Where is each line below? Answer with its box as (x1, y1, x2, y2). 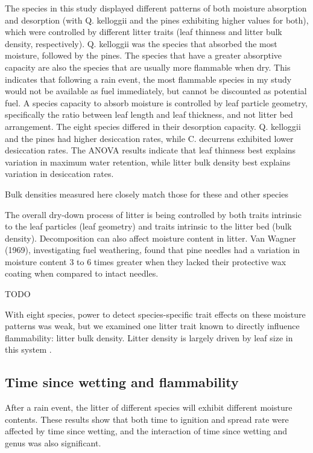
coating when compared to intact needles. (5, 267, 159, 280)
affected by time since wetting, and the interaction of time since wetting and (5, 425, 287, 437)
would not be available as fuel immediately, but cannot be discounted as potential (5, 85, 307, 97)
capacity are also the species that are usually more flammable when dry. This (5, 60, 291, 73)
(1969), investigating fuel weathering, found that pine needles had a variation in (5, 243, 300, 256)
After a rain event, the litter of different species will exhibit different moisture (5, 401, 292, 414)
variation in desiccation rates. (5, 167, 114, 180)
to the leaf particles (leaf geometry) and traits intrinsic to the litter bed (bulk (5, 220, 292, 233)
